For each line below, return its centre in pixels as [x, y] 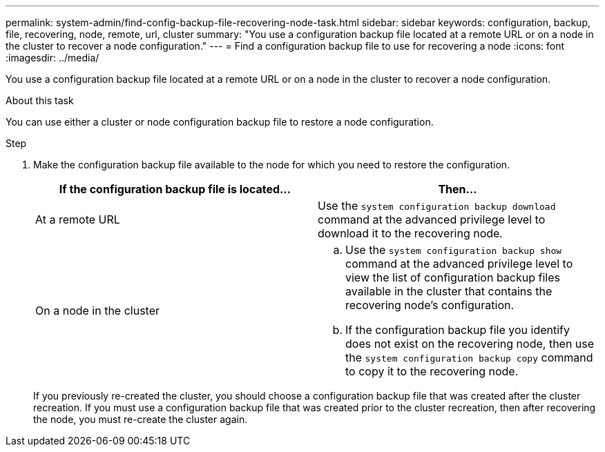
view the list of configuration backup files [453, 277]
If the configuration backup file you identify [458, 330]
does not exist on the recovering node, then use [470, 344]
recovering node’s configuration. [430, 305]
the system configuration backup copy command [469, 357]
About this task [40, 100]
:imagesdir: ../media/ [52, 58]
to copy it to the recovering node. [432, 371]
